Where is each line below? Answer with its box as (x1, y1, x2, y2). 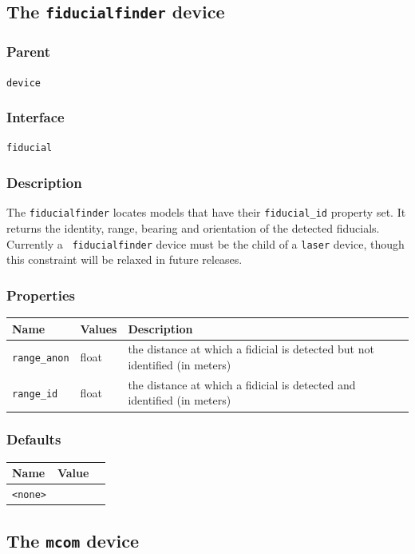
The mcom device (6, 528, 140, 552)
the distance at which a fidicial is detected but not (128, 341, 374, 357)
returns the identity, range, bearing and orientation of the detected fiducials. (6, 219, 380, 236)
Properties (6, 285, 75, 305)
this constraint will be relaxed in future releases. (6, 251, 243, 268)
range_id (12, 388, 58, 400)
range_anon (12, 353, 69, 365)
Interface (6, 107, 65, 127)
